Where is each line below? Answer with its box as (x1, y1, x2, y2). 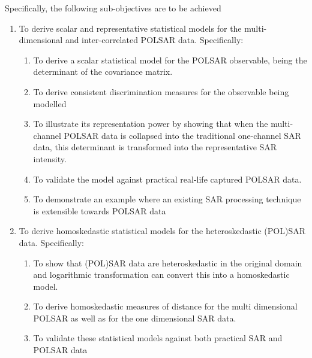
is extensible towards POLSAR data (33, 204, 166, 217)
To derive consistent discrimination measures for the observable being (33, 85, 289, 98)
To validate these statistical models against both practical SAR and (33, 332, 283, 344)
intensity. (33, 152, 67, 165)
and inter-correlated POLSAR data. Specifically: (65, 34, 244, 46)
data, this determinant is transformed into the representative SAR (33, 141, 277, 153)
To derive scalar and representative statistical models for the (19, 22, 242, 34)
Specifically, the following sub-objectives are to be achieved (5, 2, 221, 14)
